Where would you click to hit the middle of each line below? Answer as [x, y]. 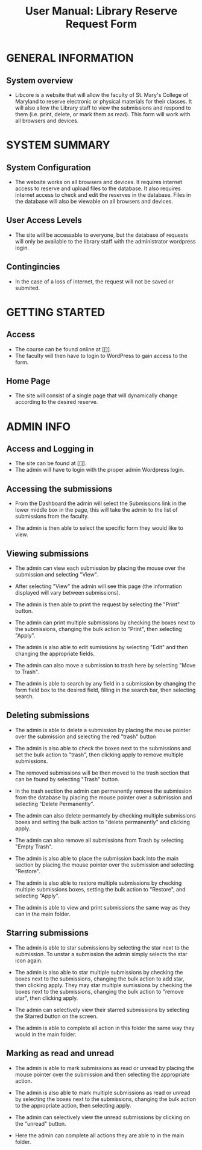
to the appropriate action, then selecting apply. [73, 1105]
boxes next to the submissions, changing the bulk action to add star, [100, 979]
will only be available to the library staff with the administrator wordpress [105, 241]
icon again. [29, 960]
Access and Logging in [50, 449]
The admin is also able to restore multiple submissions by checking [98, 883]
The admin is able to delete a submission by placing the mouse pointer [103, 730]
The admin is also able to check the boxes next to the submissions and [103, 748]
